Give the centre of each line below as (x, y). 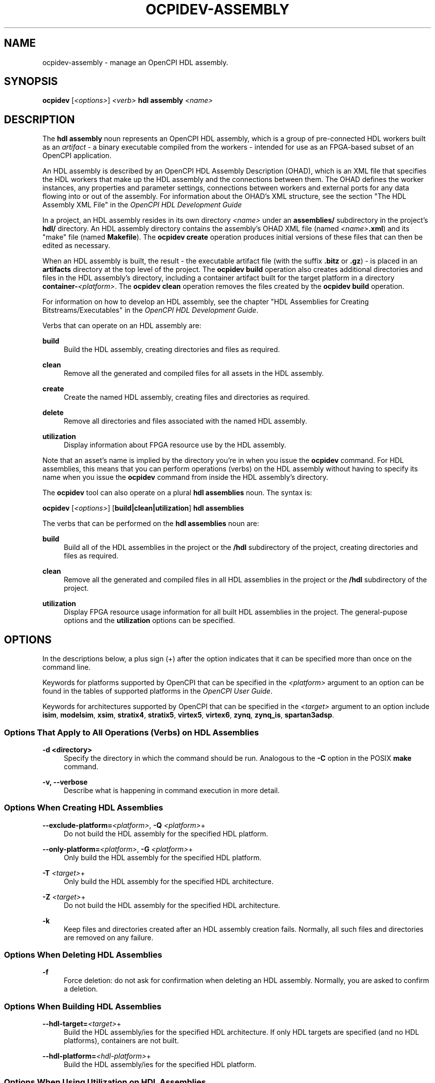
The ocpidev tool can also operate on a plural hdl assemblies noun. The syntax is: (177, 493)
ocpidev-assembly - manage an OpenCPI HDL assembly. (135, 62)
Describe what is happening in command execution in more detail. (172, 790)
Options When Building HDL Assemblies (83, 1006)
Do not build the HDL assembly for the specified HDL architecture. (172, 905)
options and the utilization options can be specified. (149, 621)
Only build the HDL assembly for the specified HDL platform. (163, 857)
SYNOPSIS (31, 82)
